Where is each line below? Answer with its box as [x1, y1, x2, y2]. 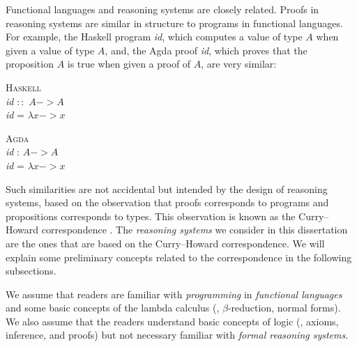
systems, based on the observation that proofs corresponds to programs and [6, 195, 329, 210]
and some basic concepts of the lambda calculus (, [6, 300, 220, 315]
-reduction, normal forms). [227, 300, 341, 315]
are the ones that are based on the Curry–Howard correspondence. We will [6, 236, 325, 250]
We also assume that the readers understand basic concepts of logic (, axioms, [6, 314, 339, 328]
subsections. [6, 263, 56, 278]
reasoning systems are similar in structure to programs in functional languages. [6, 15, 343, 30]
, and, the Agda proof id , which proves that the [105, 43, 307, 57]
